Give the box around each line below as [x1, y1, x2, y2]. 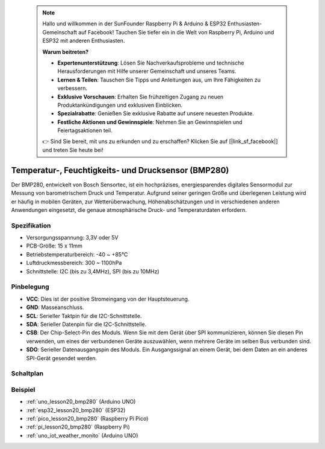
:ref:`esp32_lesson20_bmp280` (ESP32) [26, 406, 126, 413]
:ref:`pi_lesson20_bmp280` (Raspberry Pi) [26, 423, 131, 431]
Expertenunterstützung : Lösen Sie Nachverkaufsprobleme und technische [57, 59, 244, 66]
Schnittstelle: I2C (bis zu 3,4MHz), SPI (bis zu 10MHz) [26, 267, 159, 275]
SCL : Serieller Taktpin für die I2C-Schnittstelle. [26, 312, 142, 319]
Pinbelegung [11, 282, 49, 291]
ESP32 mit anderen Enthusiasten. [42, 37, 125, 45]
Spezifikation [11, 221, 51, 229]
